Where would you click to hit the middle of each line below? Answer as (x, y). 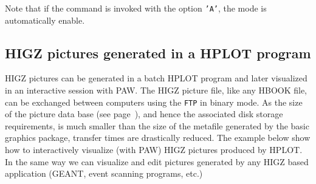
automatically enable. (45, 20)
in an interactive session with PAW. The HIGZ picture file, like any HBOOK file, (156, 90)
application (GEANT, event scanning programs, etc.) (104, 173)
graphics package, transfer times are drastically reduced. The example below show (158, 138)
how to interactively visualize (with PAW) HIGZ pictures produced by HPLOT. (154, 150)
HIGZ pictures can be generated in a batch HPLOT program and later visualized (156, 78)
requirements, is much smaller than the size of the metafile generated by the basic (157, 125)
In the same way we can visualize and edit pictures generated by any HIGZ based (157, 161)
